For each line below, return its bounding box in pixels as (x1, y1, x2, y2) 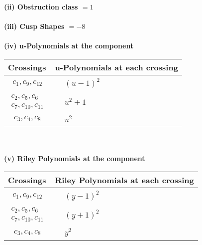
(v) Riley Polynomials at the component (4, 153, 145, 164)
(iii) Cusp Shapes (4, 21, 65, 31)
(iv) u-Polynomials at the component (4, 40, 134, 51)
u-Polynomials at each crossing (55, 61, 178, 73)
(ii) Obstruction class (4, 1, 78, 11)
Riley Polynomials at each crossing (55, 174, 194, 186)
